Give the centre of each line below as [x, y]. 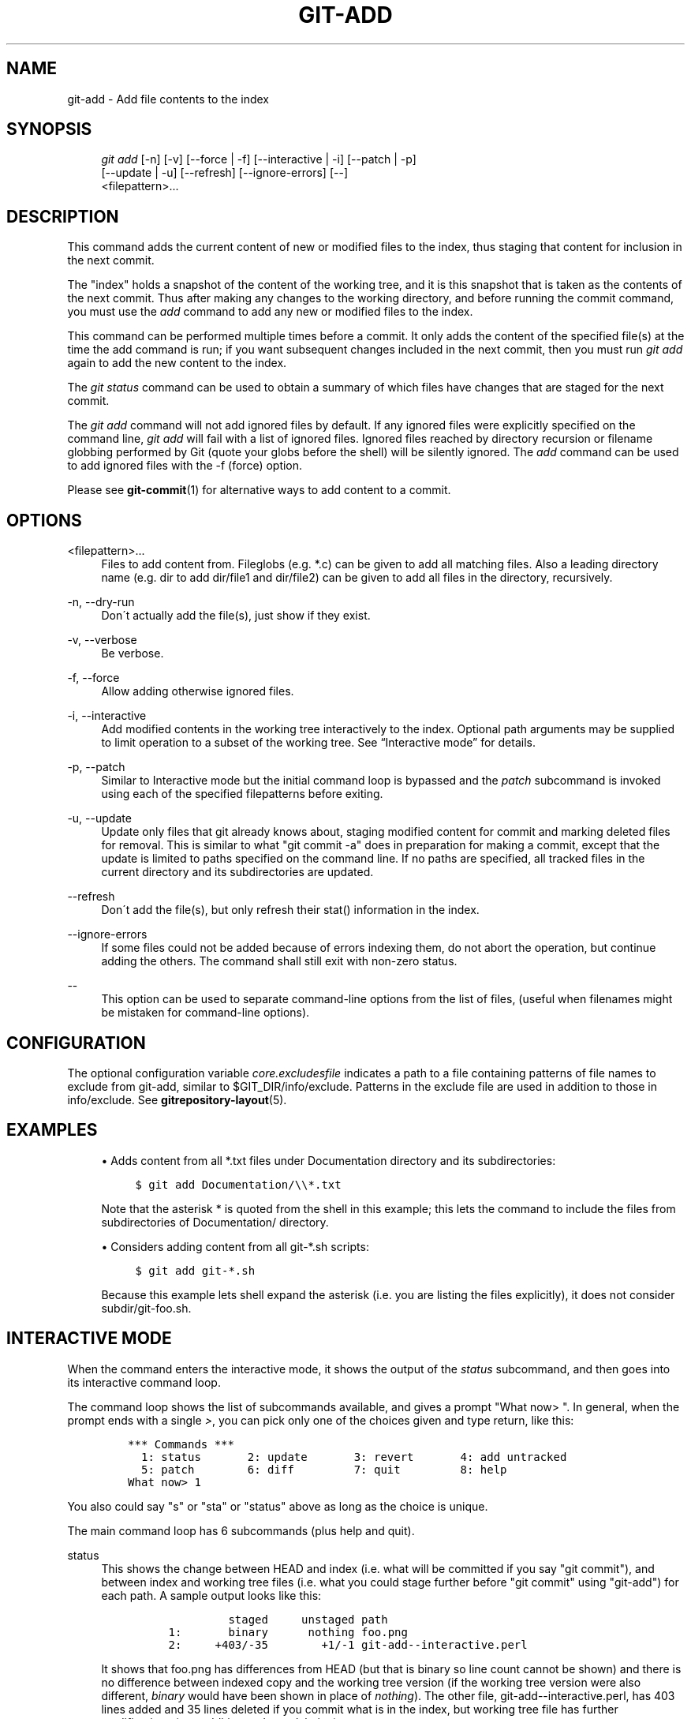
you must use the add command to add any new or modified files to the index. [270, 312]
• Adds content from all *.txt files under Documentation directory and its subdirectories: [329, 1160]
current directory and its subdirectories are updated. [237, 872]
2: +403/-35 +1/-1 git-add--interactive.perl [348, 1644]
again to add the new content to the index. [177, 363]
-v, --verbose [102, 640]
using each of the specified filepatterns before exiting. [242, 794]
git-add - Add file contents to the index [168, 99]
